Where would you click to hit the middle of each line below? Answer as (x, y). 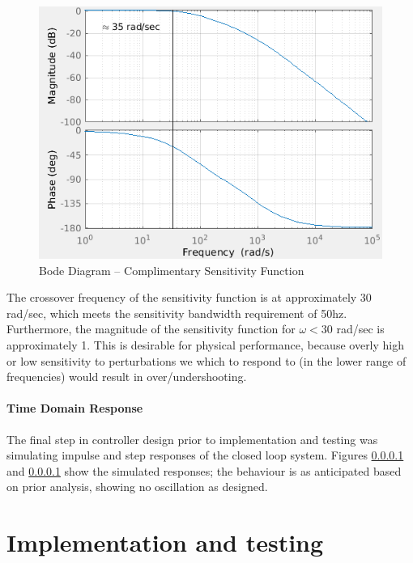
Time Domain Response (75, 408)
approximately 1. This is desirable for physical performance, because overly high (206, 344)
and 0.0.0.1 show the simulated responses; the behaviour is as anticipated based (204, 470)
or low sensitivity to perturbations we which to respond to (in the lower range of (206, 360)
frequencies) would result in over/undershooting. (127, 377)
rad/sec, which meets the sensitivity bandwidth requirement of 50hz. (177, 313)
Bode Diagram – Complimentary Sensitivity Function (172, 270)
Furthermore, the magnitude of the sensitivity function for (151, 329)
